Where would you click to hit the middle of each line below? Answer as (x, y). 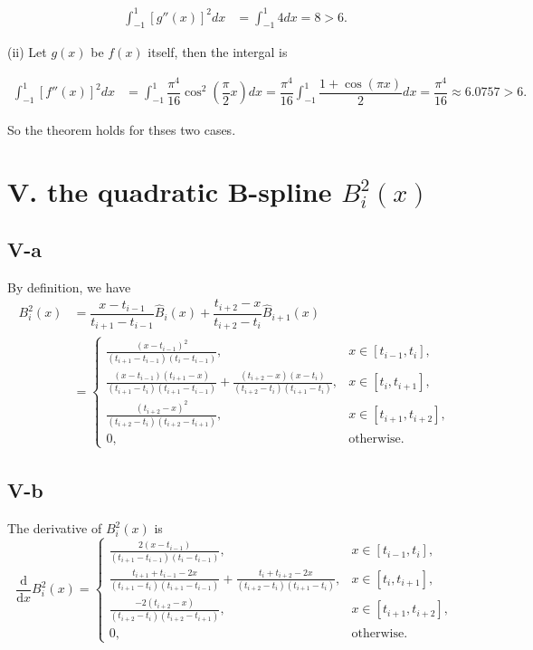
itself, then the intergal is (218, 52)
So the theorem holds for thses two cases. (122, 129)
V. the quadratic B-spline (170, 191)
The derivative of (55, 528)
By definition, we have (69, 287)
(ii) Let (27, 52)
